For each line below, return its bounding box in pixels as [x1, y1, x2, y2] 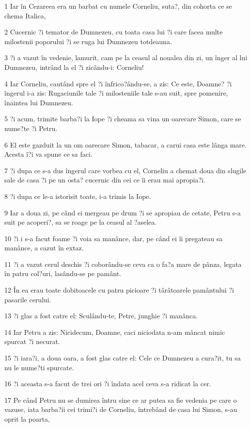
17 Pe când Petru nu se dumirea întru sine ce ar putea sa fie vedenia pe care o [4, 394, 237, 405]
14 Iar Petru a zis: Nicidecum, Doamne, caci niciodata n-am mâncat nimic [4, 327, 225, 337]
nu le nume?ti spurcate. [4, 362, 74, 372]
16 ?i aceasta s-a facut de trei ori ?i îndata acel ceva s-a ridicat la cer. [4, 378, 211, 389]
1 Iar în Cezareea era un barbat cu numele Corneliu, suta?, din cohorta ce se [4, 1, 232, 11]
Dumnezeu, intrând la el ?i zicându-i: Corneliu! [4, 62, 144, 72]
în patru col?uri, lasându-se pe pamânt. [4, 268, 121, 279]
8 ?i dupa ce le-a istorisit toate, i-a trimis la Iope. [4, 191, 151, 201]
